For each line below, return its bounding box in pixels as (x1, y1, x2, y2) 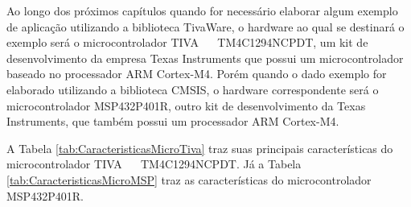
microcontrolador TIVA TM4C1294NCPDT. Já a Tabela (6, 155, 302, 172)
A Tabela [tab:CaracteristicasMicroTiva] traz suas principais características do (6, 139, 393, 156)
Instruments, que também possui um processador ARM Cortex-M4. (6, 113, 339, 130)
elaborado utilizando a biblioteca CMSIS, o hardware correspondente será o (6, 81, 379, 97)
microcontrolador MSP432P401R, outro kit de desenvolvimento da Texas (6, 97, 366, 114)
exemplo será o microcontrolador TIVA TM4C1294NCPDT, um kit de (6, 34, 368, 51)
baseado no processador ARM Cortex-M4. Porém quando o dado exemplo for (6, 65, 387, 82)
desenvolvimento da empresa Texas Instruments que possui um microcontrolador (6, 49, 404, 66)
